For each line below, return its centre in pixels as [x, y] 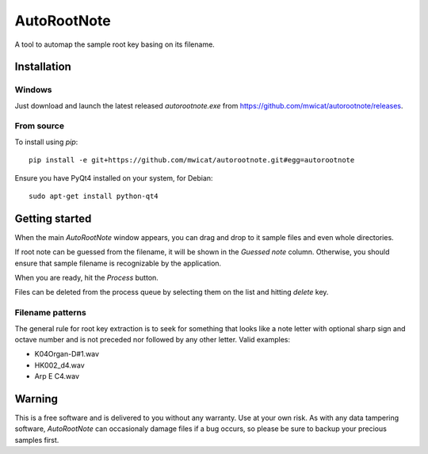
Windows [33, 90]
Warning [36, 399]
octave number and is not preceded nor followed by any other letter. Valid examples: [153, 340]
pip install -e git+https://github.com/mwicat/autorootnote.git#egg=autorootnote [192, 160]
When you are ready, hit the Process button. [86, 278]
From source [40, 126]
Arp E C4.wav [57, 376]
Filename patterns [50, 313]
